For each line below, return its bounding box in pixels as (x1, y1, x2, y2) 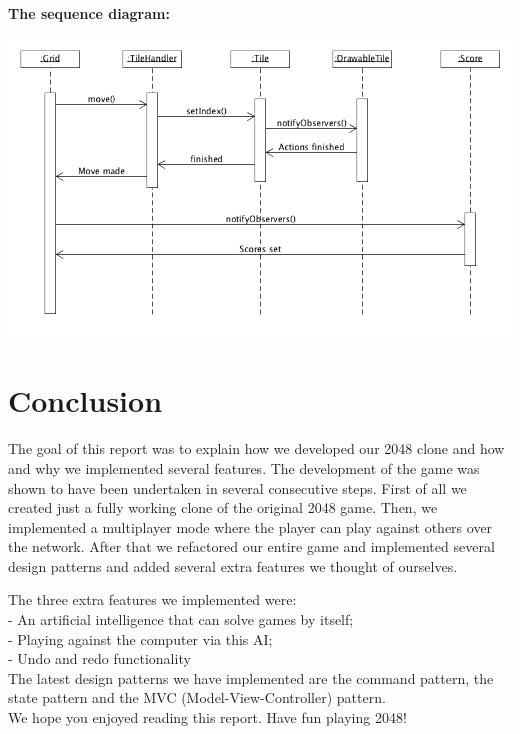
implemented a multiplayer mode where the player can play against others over (8, 516, 493, 537)
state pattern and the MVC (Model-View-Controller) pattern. (8, 687, 386, 708)
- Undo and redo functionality (8, 648, 191, 669)
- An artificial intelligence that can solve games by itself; (8, 609, 354, 630)
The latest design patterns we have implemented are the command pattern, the (8, 667, 494, 688)
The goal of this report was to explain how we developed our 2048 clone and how (8, 438, 505, 459)
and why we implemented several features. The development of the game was (8, 457, 480, 478)
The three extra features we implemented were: (8, 589, 297, 610)
